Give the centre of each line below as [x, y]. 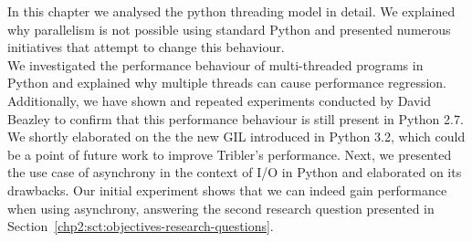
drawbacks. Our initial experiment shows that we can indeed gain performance [227, 189]
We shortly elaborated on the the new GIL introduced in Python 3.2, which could [236, 137]
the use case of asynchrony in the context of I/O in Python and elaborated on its [235, 172]
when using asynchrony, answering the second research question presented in [221, 208]
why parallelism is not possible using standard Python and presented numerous [229, 29]
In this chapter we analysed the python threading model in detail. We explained [231, 11]
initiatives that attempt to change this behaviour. [146, 47]
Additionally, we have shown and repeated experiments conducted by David [220, 100]
